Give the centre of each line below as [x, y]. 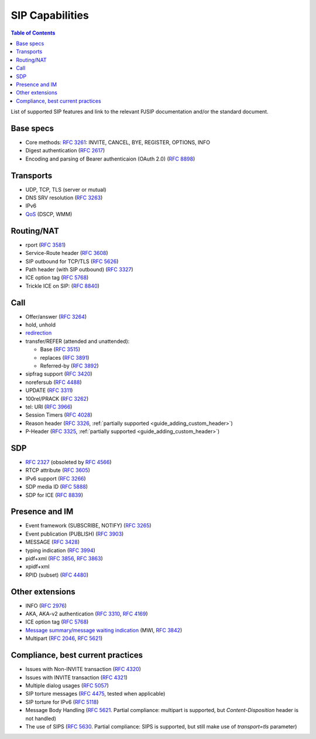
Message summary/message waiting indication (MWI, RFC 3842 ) [104, 630]
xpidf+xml [37, 567]
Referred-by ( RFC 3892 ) [69, 366]
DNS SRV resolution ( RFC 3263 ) [64, 198]
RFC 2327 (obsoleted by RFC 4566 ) [68, 462]
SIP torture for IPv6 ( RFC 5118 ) [62, 702]
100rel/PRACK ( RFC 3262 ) [57, 399]
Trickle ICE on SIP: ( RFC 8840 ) [62, 286]
